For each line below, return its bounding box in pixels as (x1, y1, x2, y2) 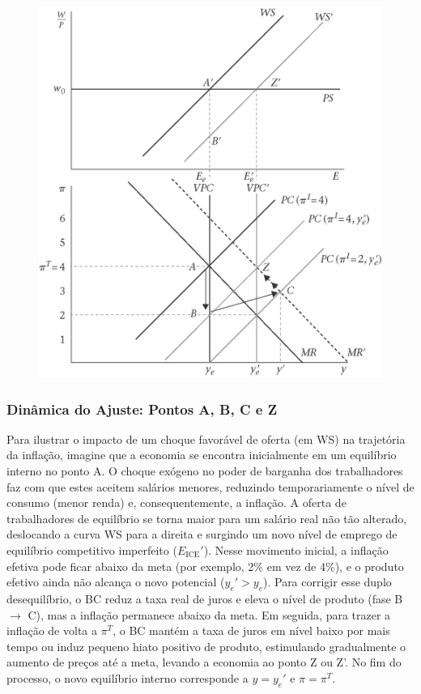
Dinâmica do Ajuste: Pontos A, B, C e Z (6, 398, 278, 419)
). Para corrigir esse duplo (262, 573, 392, 590)
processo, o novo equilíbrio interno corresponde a (6, 669, 249, 686)
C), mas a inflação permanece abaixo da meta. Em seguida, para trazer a (28, 606, 391, 623)
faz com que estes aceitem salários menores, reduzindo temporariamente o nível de (6, 478, 415, 495)
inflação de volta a (6, 622, 97, 639)
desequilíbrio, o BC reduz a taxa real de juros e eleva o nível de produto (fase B (6, 590, 403, 607)
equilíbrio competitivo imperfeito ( (6, 541, 177, 558)
